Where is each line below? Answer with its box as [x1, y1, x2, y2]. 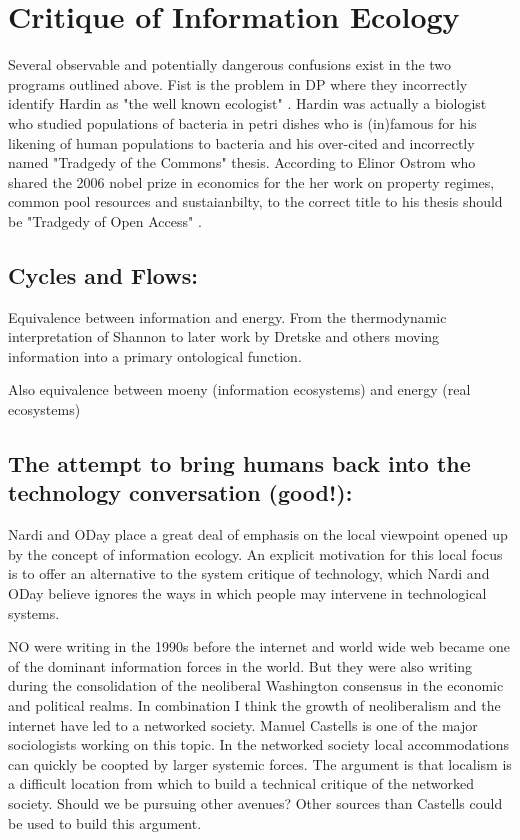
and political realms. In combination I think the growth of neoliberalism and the [8, 694, 501, 715]
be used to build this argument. [8, 812, 202, 833]
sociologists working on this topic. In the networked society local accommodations [8, 734, 510, 755]
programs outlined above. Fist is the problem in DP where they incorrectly [8, 73, 468, 94]
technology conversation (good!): [8, 477, 353, 508]
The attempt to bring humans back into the [8, 448, 471, 479]
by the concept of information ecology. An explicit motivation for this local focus [8, 543, 503, 564]
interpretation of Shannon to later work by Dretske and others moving [8, 326, 440, 347]
